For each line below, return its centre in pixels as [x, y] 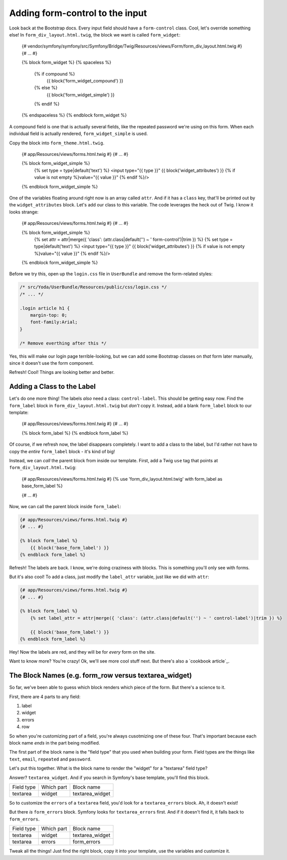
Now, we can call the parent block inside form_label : [65, 506]
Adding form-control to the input [78, 13]
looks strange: [24, 212]
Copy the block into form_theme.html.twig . [57, 143]
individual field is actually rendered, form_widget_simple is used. [78, 134]
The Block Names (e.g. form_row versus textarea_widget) [100, 675]
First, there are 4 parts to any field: [45, 697]
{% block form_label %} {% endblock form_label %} [75, 433]
